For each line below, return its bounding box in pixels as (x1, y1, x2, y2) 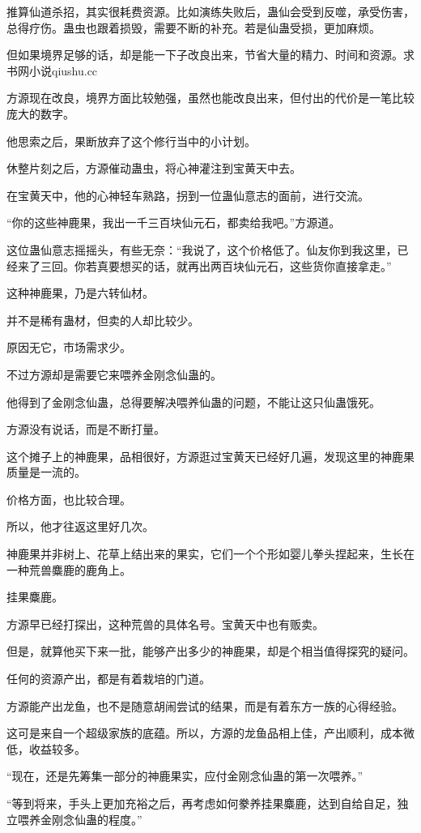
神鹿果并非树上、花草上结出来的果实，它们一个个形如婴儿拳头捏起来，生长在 (6, 545, 415, 562)
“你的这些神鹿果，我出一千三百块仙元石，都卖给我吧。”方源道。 (6, 214, 341, 231)
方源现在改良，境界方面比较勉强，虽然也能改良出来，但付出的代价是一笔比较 (6, 89, 415, 106)
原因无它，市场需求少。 (6, 339, 131, 356)
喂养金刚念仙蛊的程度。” (17, 810, 142, 827)
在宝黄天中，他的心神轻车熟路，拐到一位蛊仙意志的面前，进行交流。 (6, 186, 369, 203)
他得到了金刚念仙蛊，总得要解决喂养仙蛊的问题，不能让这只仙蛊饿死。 (6, 393, 381, 410)
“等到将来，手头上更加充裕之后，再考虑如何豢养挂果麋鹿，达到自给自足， (6, 795, 398, 811)
